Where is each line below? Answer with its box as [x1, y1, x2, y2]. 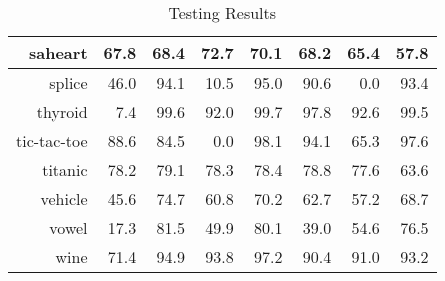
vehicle [40, 187, 88, 210]
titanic [42, 158, 88, 181]
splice [49, 71, 88, 94]
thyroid [36, 100, 88, 123]
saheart [29, 41, 88, 64]
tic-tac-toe [16, 129, 88, 152]
